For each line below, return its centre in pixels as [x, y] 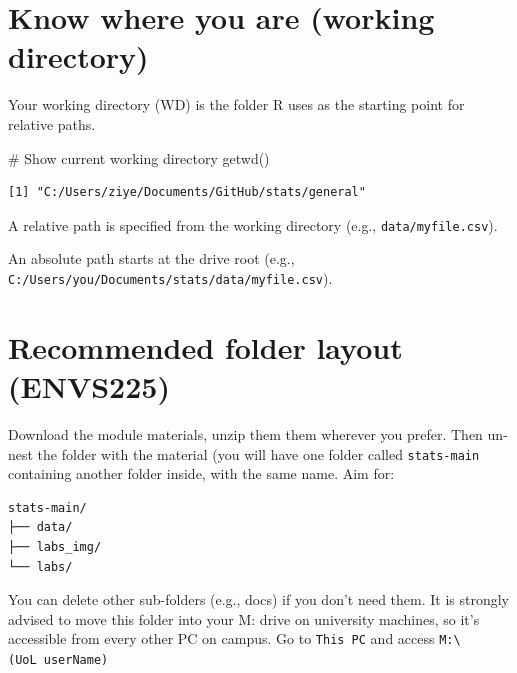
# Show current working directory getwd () [139, 157]
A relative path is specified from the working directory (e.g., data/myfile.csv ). [253, 224]
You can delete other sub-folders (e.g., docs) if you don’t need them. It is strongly [259, 599]
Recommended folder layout [205, 346]
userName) [76, 659]
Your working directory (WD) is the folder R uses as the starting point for [236, 104]
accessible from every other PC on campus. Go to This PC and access [221, 638]
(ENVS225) [89, 385]
